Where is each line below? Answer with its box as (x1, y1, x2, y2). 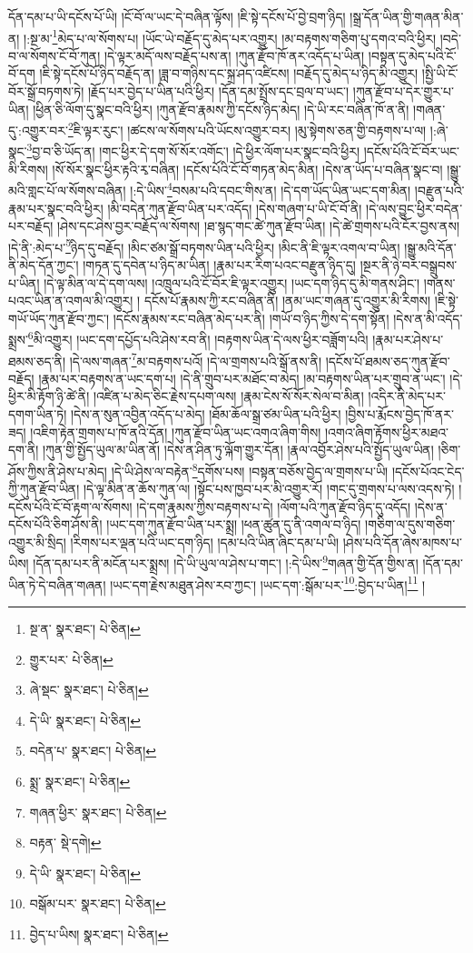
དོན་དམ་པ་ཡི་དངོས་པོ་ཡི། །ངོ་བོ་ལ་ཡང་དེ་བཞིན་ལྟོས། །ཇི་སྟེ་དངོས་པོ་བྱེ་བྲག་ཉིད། (8, 7, 346, 25)
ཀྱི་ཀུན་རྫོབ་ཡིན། (8, 479, 80, 498)
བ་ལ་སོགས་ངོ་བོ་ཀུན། (8, 45, 101, 65)
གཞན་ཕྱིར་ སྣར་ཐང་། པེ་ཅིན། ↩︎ (29, 802, 167, 821)
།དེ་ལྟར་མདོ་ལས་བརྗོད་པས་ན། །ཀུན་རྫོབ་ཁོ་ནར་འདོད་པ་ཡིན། (103, 45, 365, 65)
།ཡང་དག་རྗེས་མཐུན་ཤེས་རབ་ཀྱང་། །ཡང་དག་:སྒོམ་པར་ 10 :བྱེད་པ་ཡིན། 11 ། (110, 572, 426, 594)
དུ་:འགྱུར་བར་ (8, 120, 68, 139)
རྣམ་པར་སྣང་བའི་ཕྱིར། (8, 198, 103, 217)
